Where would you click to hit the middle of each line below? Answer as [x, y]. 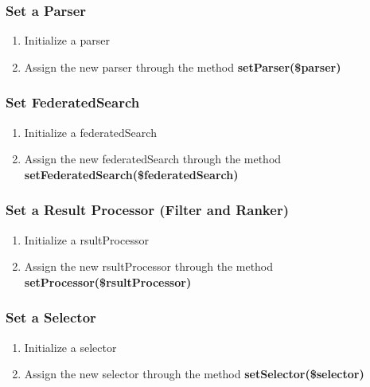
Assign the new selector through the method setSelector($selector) [194, 374]
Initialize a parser [67, 40]
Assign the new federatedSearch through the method [153, 159]
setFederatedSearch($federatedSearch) [131, 174]
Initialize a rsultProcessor [86, 239]
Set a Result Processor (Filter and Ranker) [147, 210]
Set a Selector [51, 317]
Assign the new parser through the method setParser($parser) [183, 66]
